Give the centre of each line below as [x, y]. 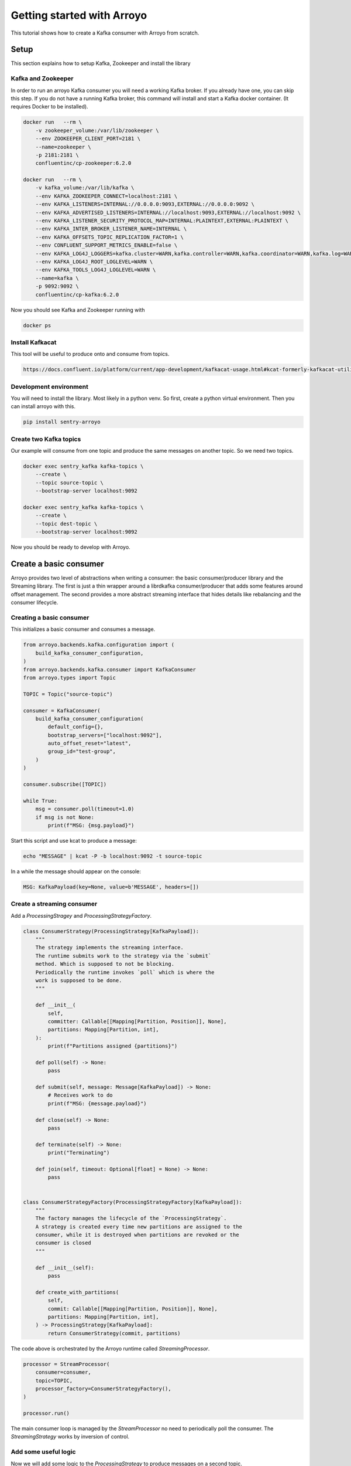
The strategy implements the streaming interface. [109, 948]
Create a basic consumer [58, 564]
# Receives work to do [80, 1095]
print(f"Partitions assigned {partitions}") [113, 1046]
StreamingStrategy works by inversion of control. [70, 1437]
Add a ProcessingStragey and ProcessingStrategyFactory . [81, 915]
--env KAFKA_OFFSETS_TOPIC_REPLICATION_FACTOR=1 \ [109, 237]
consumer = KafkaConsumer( [62, 710]
